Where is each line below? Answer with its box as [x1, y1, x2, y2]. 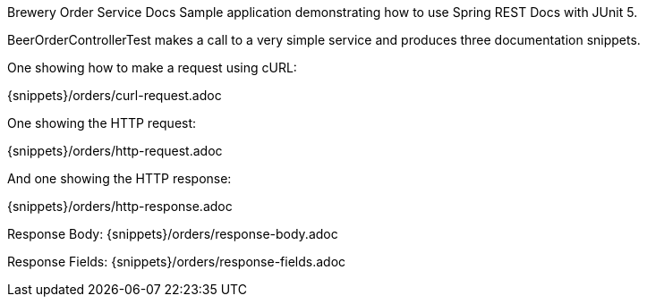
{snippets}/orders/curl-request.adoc [7, 88, 222, 103]
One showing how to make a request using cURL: [7, 60, 297, 75]
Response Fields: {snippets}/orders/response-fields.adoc [7, 254, 346, 269]
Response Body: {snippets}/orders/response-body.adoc [7, 226, 338, 241]
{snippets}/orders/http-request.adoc [7, 143, 223, 158]
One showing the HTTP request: [7, 115, 197, 131]
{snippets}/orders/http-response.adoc [7, 198, 233, 214]
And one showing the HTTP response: [7, 171, 232, 186]
